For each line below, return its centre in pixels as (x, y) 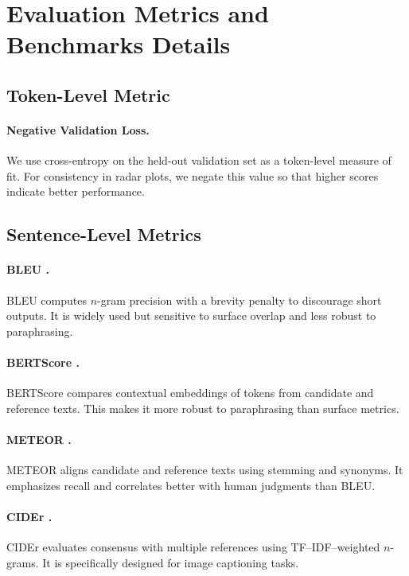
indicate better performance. (76, 191)
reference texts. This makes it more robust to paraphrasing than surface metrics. (203, 408)
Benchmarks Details (119, 44)
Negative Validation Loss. (78, 129)
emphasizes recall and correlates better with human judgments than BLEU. (191, 485)
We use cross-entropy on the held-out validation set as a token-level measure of (199, 160)
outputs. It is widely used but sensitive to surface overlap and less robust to (191, 315)
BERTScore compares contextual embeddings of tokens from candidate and (190, 393)
